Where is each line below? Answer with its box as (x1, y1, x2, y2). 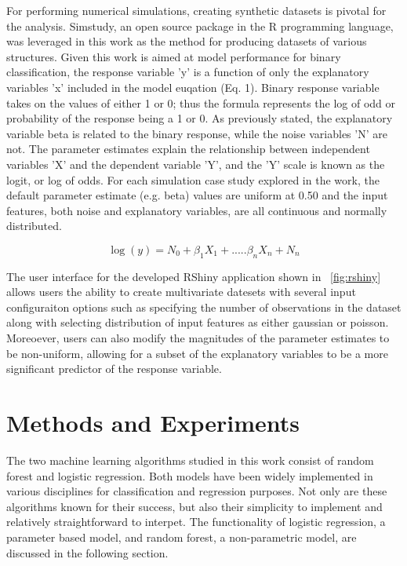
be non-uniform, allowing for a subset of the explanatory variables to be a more (6, 345, 388, 361)
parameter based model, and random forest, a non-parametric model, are (6, 528, 357, 545)
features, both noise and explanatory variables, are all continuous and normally (6, 202, 387, 218)
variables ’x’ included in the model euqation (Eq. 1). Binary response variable (6, 79, 380, 95)
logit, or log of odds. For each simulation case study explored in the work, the (6, 171, 380, 188)
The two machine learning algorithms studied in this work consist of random (6, 451, 374, 468)
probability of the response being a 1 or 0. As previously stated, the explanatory (6, 110, 393, 126)
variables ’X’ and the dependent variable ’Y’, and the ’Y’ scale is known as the (6, 155, 385, 172)
